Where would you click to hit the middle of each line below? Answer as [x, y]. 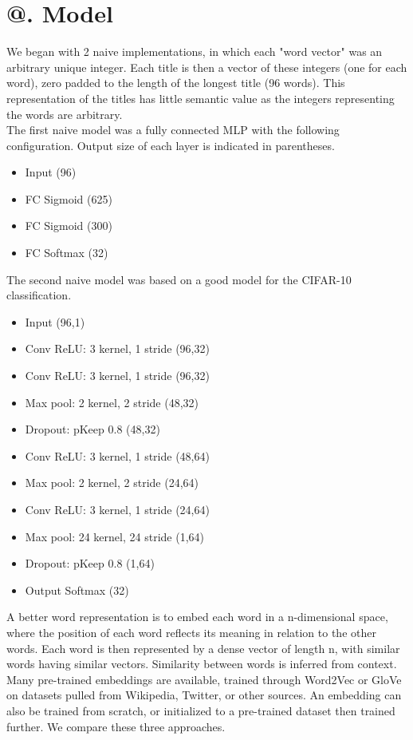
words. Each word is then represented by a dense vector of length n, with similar [203, 648]
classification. [39, 295]
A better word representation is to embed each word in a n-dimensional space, [197, 617]
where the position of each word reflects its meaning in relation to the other [191, 632]
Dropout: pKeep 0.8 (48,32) [92, 429]
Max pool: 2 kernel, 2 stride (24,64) [112, 483]
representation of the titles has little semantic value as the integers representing [201, 98]
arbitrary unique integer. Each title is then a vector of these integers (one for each [207, 67]
